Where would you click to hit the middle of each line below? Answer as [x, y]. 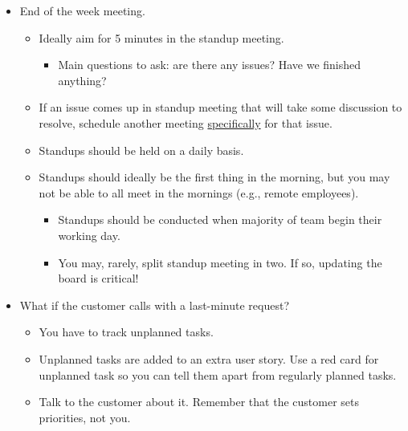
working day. [89, 235]
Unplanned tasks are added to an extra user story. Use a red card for [209, 358]
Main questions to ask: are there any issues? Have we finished [210, 65]
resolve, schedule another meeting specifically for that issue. [186, 122]
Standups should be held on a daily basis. [141, 150]
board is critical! [98, 278]
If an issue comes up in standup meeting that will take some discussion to [220, 107]
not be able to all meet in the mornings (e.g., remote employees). [199, 192]
